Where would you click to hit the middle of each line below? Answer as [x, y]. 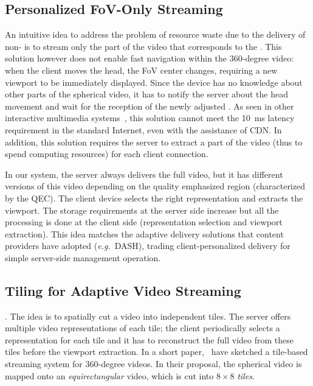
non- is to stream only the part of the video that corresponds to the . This [143, 46]
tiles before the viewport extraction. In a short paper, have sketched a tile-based [156, 352]
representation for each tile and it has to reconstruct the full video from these [149, 339]
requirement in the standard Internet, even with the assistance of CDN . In [143, 129]
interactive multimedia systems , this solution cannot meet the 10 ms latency [150, 118]
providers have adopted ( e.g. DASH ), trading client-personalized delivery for [148, 246]
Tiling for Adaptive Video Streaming [123, 290]
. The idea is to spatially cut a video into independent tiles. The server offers [148, 316]
